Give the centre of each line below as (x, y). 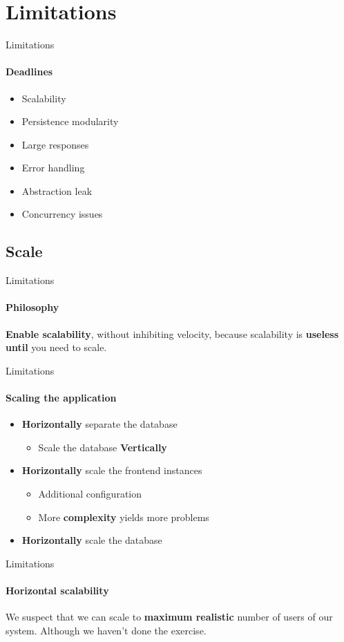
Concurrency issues (62, 214)
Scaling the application (61, 398)
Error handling (53, 168)
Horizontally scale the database (92, 540)
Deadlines (29, 72)
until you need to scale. (56, 347)
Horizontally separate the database (99, 424)
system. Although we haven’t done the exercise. (106, 630)
